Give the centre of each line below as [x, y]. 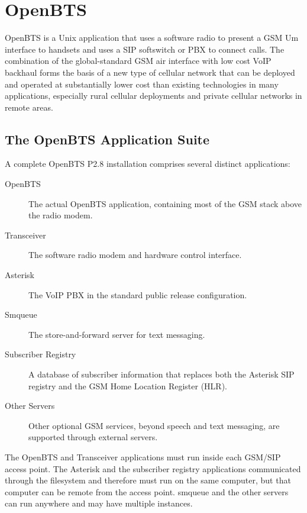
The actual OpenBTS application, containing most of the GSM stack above [165, 203]
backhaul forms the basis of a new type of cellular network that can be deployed [150, 72]
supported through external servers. [93, 437]
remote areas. [29, 107]
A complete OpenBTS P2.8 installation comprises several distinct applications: [148, 164]
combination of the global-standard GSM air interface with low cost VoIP [138, 61]
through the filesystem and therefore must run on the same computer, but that [148, 480]
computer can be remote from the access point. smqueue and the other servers [147, 491]
